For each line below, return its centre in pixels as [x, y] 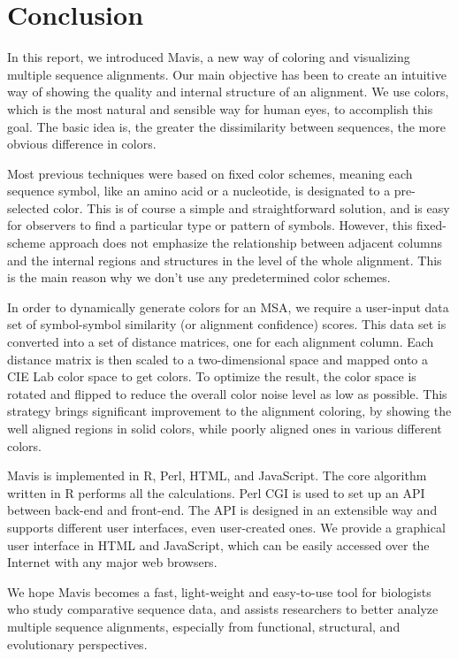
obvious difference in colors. [82, 144]
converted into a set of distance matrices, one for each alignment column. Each [221, 342]
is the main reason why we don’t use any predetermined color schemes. [199, 277]
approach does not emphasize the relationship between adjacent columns [245, 243]
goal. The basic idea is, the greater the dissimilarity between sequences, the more [226, 126]
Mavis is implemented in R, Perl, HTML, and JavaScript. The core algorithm [217, 475]
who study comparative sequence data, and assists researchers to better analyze [223, 609]
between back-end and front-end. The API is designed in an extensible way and [222, 510]
